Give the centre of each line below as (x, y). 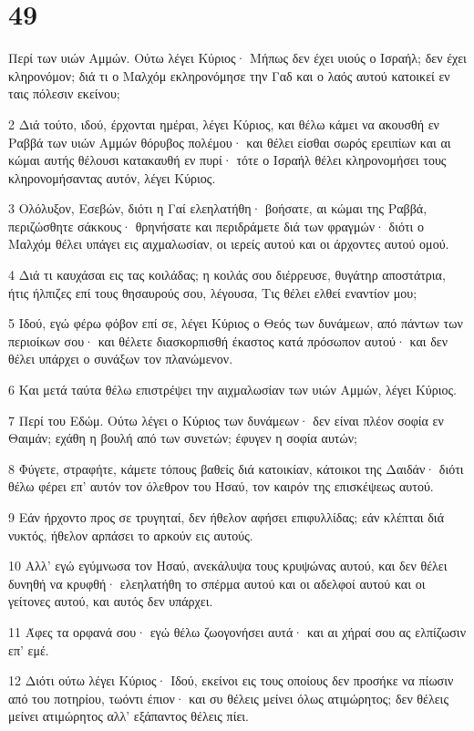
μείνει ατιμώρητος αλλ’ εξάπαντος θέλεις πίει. (129, 716)
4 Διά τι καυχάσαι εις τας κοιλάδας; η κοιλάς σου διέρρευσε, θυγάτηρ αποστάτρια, (227, 275)
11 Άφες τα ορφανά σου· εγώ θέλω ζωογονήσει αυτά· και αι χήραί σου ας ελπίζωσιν (237, 631)
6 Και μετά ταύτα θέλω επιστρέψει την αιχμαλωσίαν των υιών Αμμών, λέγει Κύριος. (232, 390)
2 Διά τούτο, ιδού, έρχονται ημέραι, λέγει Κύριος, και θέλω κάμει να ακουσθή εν (224, 124)
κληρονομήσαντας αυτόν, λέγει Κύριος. (112, 177)
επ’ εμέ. (29, 649)
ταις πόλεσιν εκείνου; (64, 93)
